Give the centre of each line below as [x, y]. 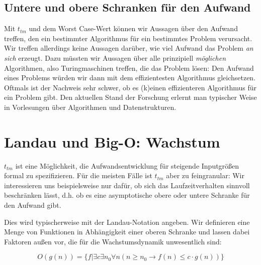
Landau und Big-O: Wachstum [112, 141]
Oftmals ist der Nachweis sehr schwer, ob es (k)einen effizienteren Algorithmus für [130, 87]
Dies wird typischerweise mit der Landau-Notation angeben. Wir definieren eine [127, 222]
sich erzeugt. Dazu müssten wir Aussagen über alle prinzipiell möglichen [115, 57]
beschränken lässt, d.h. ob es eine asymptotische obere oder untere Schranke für [127, 195]
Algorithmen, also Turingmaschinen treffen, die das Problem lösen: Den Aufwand [129, 68]
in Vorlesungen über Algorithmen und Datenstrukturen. [90, 107]
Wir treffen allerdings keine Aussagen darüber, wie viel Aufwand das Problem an [129, 48]
